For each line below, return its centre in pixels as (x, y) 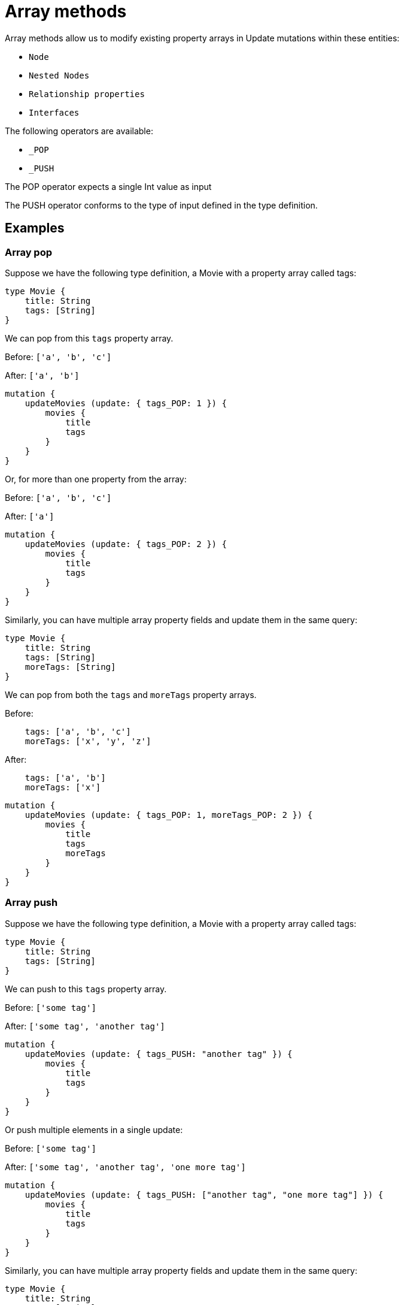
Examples (35, 228)
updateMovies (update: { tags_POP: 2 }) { (126, 544)
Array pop (29, 252)
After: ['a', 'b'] (42, 375)
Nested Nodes (59, 75)
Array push (31, 903)
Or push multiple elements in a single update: (94, 1129)
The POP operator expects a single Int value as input (108, 186)
